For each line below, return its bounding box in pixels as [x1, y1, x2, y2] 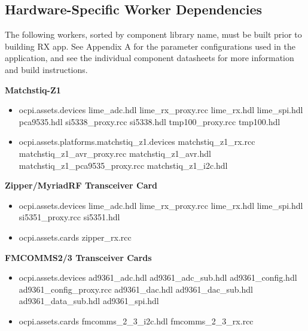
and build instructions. [5, 63, 88, 75]
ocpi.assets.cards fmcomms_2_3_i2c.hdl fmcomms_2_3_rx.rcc [19, 314, 254, 327]
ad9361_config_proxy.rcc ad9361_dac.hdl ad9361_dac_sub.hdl [19, 283, 253, 295]
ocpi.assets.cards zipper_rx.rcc [19, 230, 132, 243]
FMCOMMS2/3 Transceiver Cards [5, 251, 152, 263]
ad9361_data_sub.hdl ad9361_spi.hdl [19, 294, 159, 307]
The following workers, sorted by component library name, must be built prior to [5, 28, 302, 41]
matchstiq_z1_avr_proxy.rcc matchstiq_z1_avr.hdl [19, 147, 211, 159]
